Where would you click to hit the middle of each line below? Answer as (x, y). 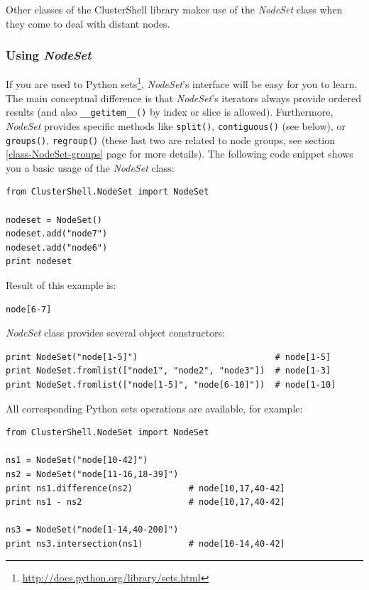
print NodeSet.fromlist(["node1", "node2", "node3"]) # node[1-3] (169, 371)
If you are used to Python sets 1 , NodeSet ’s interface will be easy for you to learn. (182, 83)
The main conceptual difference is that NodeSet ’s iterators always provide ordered (184, 98)
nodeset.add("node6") (57, 247)
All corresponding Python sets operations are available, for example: (154, 408)
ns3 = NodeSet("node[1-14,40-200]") (92, 530)
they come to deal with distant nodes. (88, 23)
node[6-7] (29, 309)
